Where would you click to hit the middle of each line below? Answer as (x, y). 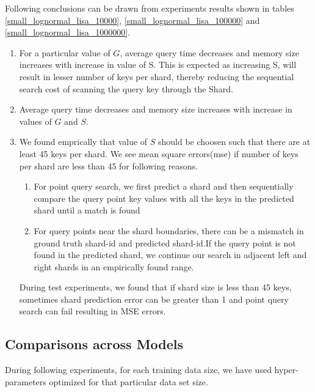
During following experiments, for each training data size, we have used (138, 370)
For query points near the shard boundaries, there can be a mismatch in (169, 230)
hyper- (286, 370)
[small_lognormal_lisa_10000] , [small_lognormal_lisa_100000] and (132, 20)
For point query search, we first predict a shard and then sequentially (164, 186)
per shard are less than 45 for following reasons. (109, 165)
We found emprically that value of (83, 142)
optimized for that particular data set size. (129, 381)
